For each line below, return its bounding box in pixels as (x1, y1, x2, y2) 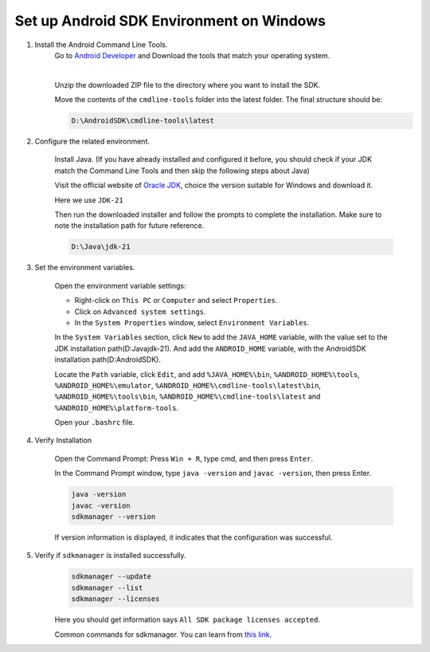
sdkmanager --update (71, 572, 151, 581)
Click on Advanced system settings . (74, 307, 206, 316)
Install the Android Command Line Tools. (34, 40, 168, 49)
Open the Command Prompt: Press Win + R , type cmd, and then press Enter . (54, 454, 314, 463)
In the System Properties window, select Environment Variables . (74, 317, 310, 327)
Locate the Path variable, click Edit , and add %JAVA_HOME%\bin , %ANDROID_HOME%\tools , (54, 369, 360, 379)
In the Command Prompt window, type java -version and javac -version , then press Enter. (54, 469, 372, 478)
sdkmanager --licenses (71, 595, 160, 603)
